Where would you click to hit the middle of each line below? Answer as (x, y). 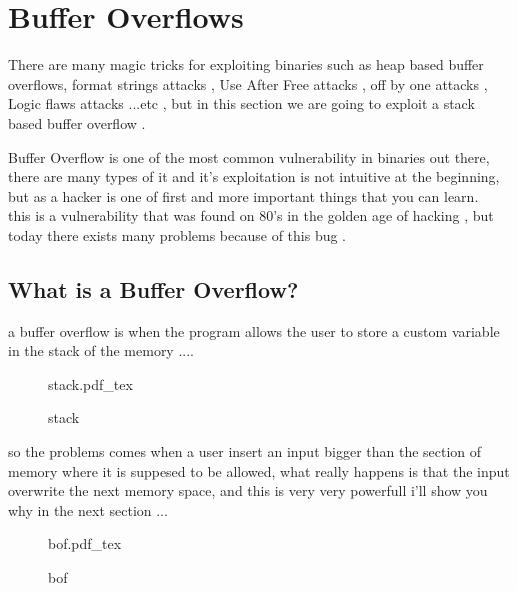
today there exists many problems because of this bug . (177, 234)
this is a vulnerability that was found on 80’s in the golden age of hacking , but (251, 215)
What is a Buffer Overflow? (153, 288)
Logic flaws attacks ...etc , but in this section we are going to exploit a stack (241, 103)
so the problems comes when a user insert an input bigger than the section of (245, 451)
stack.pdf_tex (90, 383)
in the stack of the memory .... (101, 350)
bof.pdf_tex (85, 543)
